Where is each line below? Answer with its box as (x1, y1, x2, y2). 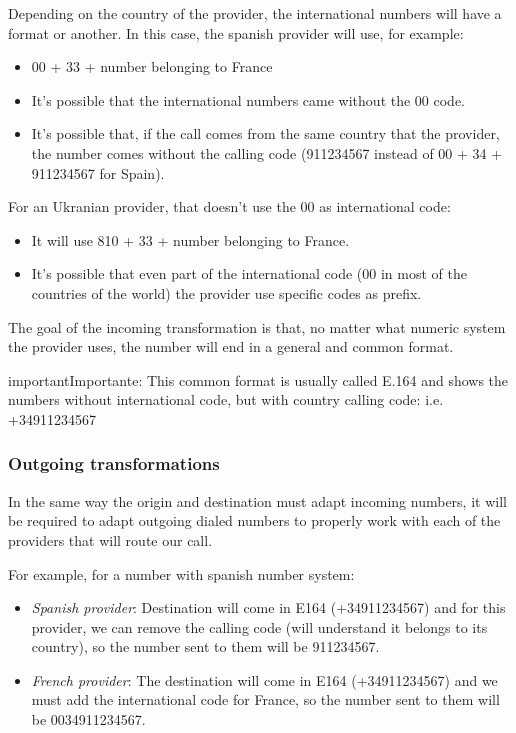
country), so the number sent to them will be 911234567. (31, 636, 380, 657)
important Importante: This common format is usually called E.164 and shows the (8, 369, 509, 390)
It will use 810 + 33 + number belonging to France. (31, 229, 350, 250)
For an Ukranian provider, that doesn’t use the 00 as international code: (8, 196, 451, 217)
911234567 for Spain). (31, 162, 165, 183)
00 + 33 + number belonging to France (31, 56, 273, 77)
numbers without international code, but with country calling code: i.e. (8, 389, 444, 410)
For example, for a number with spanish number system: (8, 563, 355, 584)
